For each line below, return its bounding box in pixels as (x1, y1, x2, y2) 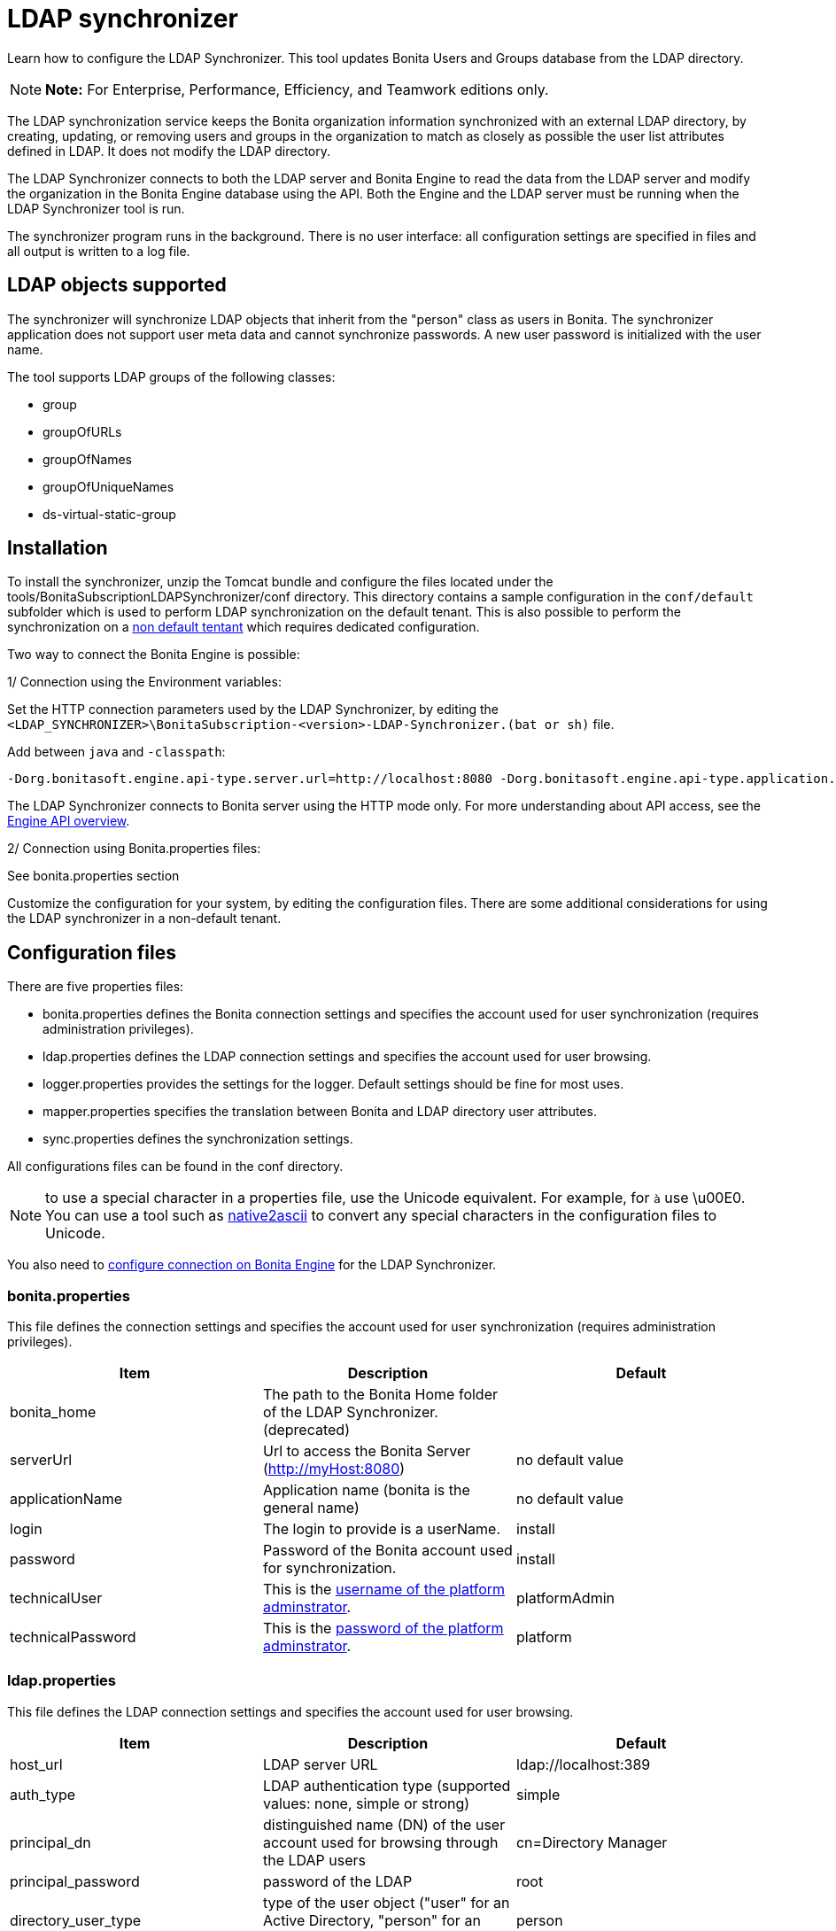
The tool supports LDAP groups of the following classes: (7, 368, 336, 384)
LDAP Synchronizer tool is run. (7, 200, 185, 216)
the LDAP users (262, 1850, 367, 1869)
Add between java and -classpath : (7, 744, 226, 760)
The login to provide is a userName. (262, 1520, 501, 1539)
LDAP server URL (262, 1755, 378, 1773)
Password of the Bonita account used (262, 1541, 513, 1560)
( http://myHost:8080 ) (262, 1460, 406, 1478)
